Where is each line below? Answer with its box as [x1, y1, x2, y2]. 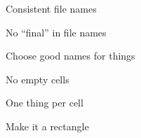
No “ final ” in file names [6, 25, 107, 39]
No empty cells [6, 71, 69, 86]
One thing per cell [6, 95, 83, 110]
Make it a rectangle [6, 118, 89, 133]
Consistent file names [6, 1, 97, 15]
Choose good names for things [6, 48, 135, 63]
